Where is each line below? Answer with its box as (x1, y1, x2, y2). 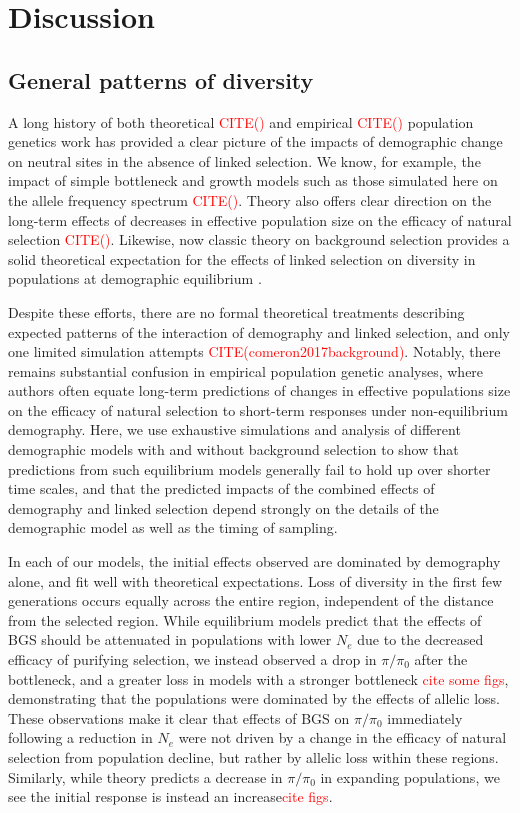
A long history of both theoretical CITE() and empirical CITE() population (8, 111, 474, 132)
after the (414, 649, 468, 670)
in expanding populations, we (320, 766, 500, 787)
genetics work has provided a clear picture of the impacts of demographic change (8, 131, 503, 152)
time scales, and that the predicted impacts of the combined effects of (8, 478, 435, 499)
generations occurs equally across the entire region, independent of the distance (8, 590, 494, 611)
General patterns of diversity (8, 64, 314, 95)
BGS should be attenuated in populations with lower (8, 629, 332, 650)
